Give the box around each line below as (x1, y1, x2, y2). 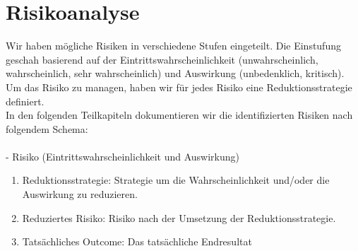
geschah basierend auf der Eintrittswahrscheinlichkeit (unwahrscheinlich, (6, 52, 318, 66)
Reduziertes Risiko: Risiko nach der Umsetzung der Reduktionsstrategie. (22, 210, 336, 225)
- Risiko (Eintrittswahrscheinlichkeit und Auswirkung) (6, 148, 240, 163)
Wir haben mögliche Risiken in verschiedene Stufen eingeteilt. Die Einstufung (6, 38, 341, 53)
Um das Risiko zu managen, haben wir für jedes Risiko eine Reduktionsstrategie (6, 79, 352, 94)
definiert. (6, 93, 44, 108)
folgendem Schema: (6, 121, 88, 136)
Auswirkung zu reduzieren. (22, 187, 138, 202)
